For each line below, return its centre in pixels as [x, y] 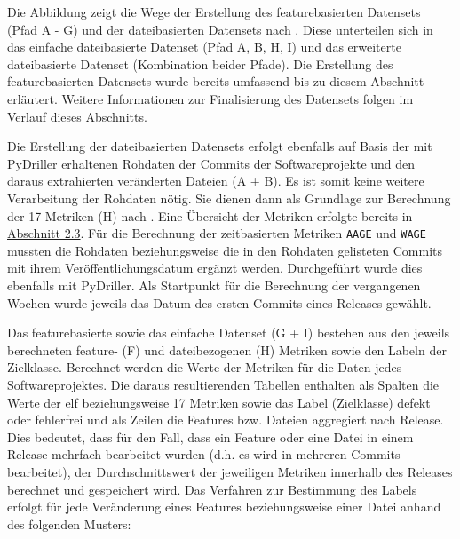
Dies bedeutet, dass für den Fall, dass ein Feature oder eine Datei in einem [210, 436]
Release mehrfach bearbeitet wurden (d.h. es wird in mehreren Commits [204, 454]
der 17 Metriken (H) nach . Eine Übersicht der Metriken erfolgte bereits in [210, 215]
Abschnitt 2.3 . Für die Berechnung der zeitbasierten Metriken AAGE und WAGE [217, 233]
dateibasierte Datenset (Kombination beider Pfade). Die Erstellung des [200, 63]
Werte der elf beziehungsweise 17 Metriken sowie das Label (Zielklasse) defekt [219, 402]
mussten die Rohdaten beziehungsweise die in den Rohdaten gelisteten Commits [225, 250]
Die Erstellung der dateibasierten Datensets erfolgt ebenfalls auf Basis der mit [220, 146]
